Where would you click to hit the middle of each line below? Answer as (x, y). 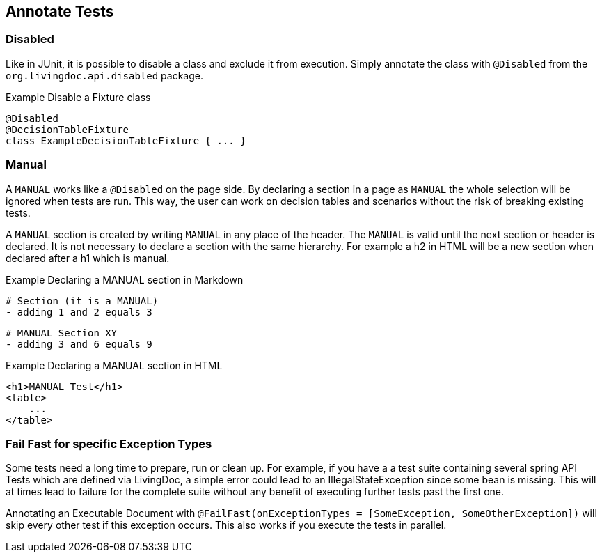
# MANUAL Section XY (62, 333)
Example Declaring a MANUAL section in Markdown (125, 279)
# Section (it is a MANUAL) (82, 301)
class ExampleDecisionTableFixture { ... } (126, 140)
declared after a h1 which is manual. (88, 258)
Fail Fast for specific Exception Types (109, 443)
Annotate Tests (60, 11)
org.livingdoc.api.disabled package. (104, 75)
